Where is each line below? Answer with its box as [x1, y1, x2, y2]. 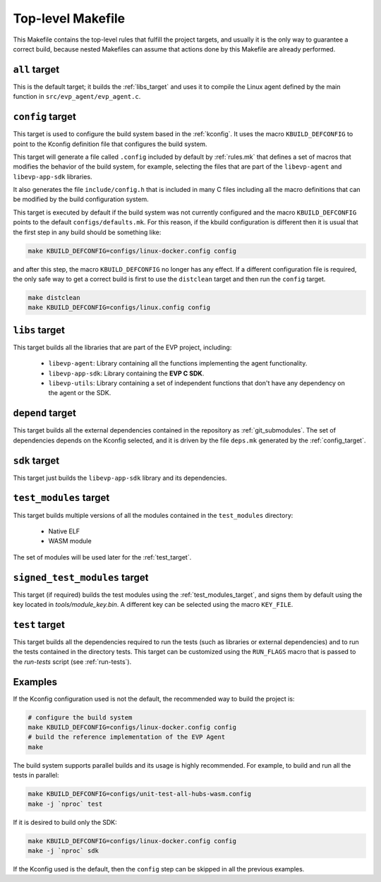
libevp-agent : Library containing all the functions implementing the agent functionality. [48, 359, 308, 368]
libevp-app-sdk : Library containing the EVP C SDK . [48, 369, 205, 377]
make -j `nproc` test [28, 799, 103, 808]
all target [13, 64, 60, 75]
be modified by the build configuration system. [13, 195, 150, 204]
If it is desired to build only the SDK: [13, 818, 118, 826]
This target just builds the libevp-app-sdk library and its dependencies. [13, 473, 227, 482]
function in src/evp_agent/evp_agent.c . [13, 92, 141, 101]
